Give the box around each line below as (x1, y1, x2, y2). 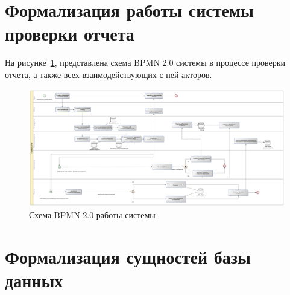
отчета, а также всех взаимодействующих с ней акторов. (5, 68, 212, 80)
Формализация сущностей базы (5, 244, 251, 268)
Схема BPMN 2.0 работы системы (29, 209, 156, 221)
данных (5, 268, 63, 293)
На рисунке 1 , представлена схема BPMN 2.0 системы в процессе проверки (5, 56, 286, 69)
